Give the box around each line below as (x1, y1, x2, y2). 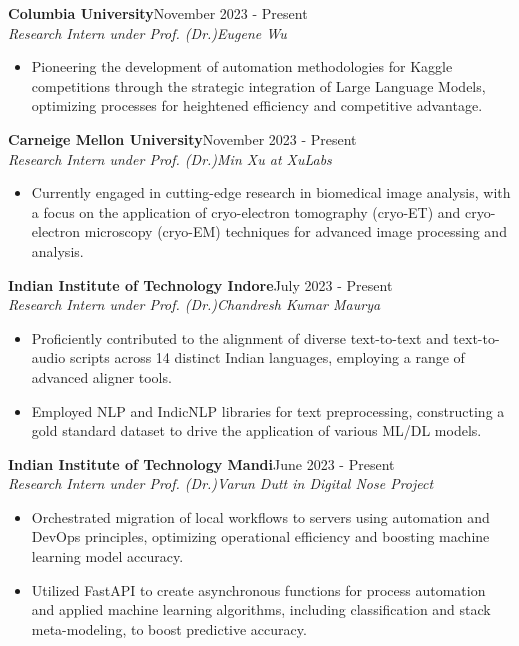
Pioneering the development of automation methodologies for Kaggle (31, 56, 453, 77)
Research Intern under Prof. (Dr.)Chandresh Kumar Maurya (8, 294, 381, 315)
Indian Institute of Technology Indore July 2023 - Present (8, 274, 393, 295)
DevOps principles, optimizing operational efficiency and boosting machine (31, 526, 490, 547)
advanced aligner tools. (31, 366, 172, 387)
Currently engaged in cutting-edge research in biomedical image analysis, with (31, 182, 511, 203)
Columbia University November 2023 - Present (8, 3, 308, 23)
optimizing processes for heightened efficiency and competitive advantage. (31, 95, 483, 116)
